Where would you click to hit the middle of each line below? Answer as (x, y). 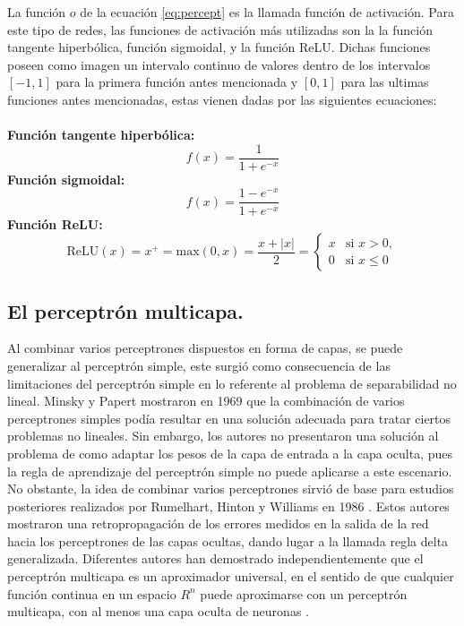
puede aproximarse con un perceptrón (304, 593)
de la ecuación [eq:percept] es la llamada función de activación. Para (267, 12)
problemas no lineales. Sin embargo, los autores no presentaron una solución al (223, 436)
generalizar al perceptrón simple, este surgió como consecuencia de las (199, 365)
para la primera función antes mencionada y (177, 82)
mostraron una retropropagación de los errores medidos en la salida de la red (218, 523)
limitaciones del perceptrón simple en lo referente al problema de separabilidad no (232, 383)
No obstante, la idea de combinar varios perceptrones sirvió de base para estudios (231, 489)
